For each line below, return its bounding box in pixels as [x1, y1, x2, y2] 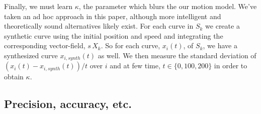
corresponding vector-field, [4, 40, 85, 51]
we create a [205, 21, 240, 31]
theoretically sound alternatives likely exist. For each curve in [4, 21, 194, 31]
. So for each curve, [101, 40, 160, 51]
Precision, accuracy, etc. [4, 96, 132, 111]
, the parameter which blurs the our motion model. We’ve [78, 1, 257, 11]
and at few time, [110, 60, 160, 71]
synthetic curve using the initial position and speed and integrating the [4, 30, 223, 41]
